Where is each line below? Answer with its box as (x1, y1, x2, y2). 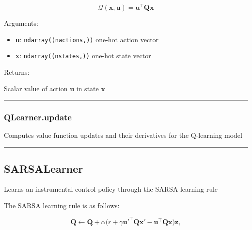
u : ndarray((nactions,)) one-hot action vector (15, 34, 159, 44)
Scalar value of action (4, 83, 68, 93)
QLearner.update (4, 111, 72, 123)
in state (76, 83, 99, 93)
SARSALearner (4, 161, 83, 176)
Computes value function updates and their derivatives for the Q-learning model (4, 130, 242, 140)
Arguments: (4, 18, 38, 28)
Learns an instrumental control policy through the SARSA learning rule (4, 184, 218, 194)
